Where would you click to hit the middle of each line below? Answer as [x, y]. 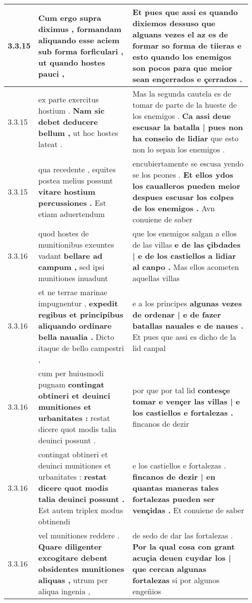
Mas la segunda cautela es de [182, 93]
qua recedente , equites [77, 169]
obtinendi [54, 521]
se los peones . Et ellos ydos [183, 175]
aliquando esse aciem [79, 40]
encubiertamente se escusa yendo [188, 163]
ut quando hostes [72, 62]
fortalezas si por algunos [176, 580]
